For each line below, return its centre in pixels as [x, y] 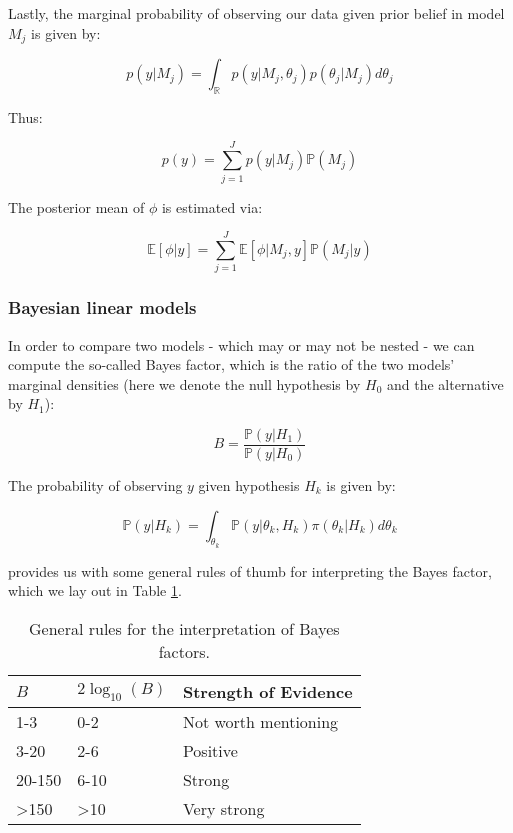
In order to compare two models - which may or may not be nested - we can [241, 344]
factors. [184, 651]
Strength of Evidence [267, 691]
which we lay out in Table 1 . [95, 590]
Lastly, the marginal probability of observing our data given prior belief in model [256, 13]
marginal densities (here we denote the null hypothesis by [184, 383]
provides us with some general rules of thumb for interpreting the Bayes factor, [250, 570]
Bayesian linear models [102, 307]
